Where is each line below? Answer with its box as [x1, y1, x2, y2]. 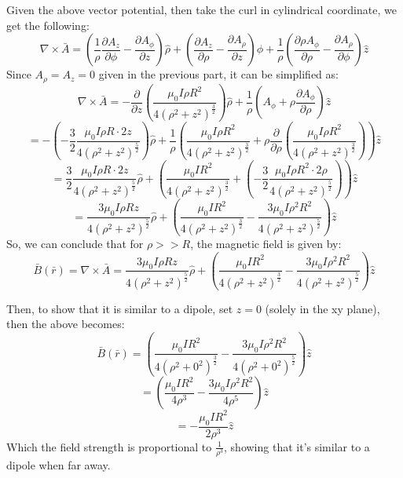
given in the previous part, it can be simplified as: [98, 66, 339, 82]
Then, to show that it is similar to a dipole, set [6, 300, 233, 316]
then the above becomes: [6, 316, 125, 332]
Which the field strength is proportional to [6, 438, 212, 454]
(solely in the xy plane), [265, 300, 380, 316]
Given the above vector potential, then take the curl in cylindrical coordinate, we [6, 2, 397, 17]
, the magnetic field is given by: [190, 235, 342, 252]
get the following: [6, 16, 90, 33]
